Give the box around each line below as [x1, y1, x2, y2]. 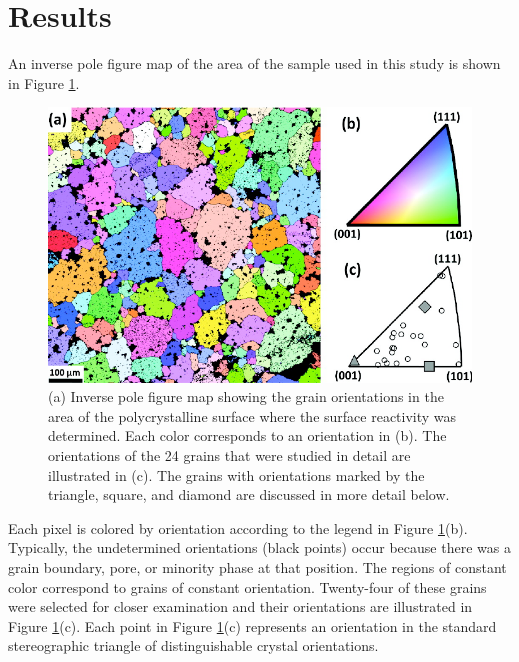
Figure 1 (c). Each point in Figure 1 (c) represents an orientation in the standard [8, 615, 497, 636]
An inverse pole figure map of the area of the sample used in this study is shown [8, 53, 501, 74]
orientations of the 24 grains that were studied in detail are [48, 445, 411, 465]
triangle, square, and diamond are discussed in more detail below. [48, 484, 450, 505]
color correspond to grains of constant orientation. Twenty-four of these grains [8, 576, 487, 597]
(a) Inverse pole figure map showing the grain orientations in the [48, 386, 444, 407]
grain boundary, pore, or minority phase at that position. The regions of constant [8, 556, 507, 577]
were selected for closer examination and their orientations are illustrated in [8, 596, 473, 617]
